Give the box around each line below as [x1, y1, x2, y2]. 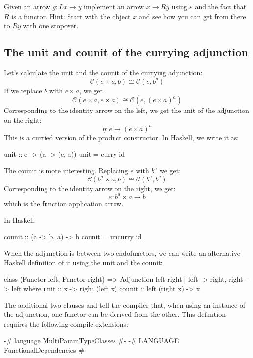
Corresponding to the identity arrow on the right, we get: [4, 183, 176, 193]
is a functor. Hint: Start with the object [11, 11, 131, 21]
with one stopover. [23, 21, 79, 31]
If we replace [4, 85, 42, 95]
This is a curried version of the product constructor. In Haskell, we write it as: [4, 132, 239, 142]
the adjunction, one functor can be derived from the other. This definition [4, 309, 226, 319]
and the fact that [195, 1, 247, 11]
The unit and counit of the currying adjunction [4, 45, 248, 60]
